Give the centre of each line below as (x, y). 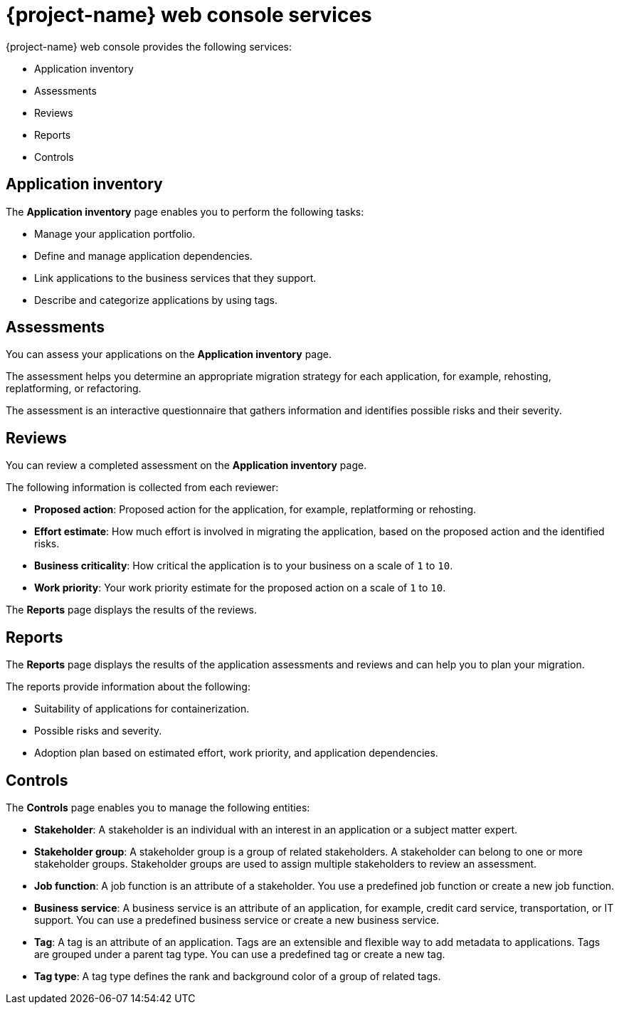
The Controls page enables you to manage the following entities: (158, 807)
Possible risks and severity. (98, 731)
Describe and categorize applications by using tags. (156, 300)
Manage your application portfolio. (115, 233)
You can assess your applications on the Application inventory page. (169, 354)
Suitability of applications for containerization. (142, 709)
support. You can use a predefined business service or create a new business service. (237, 920)
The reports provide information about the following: (128, 687)
